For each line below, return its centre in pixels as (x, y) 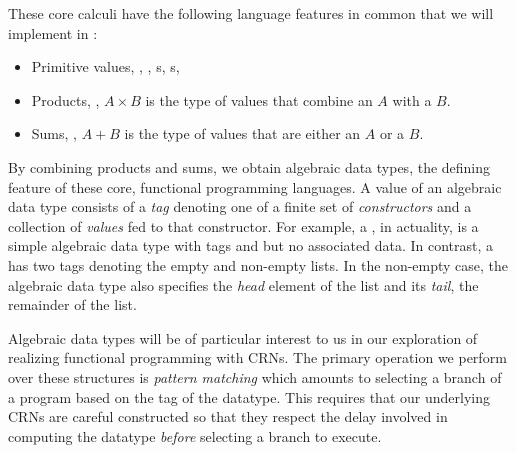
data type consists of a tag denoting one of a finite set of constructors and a (240, 206)
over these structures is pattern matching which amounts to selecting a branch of (255, 376)
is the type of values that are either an (242, 133)
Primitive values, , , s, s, (105, 66)
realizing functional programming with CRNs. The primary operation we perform (257, 357)
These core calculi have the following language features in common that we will (251, 13)
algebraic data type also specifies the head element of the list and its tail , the (243, 284)
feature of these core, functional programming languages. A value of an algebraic (255, 186)
